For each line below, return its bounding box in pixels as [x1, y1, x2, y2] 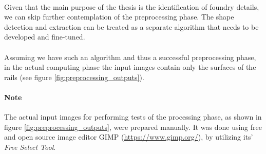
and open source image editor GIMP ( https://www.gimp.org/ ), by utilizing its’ [4, 131, 253, 142]
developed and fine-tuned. [4, 31, 85, 42]
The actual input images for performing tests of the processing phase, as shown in [4, 111, 262, 122]
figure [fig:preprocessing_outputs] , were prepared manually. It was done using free [4, 121, 262, 132]
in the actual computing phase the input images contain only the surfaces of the [4, 62, 256, 72]
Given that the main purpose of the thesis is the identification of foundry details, [4, 1, 259, 12]
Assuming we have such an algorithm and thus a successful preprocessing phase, [4, 51, 256, 62]
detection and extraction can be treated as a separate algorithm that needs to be [4, 21, 259, 32]
